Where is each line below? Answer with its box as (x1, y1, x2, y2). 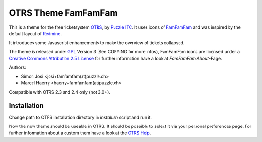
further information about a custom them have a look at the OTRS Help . (9, 130, 151, 136)
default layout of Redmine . (9, 31, 62, 36)
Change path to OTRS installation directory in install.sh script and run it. (9, 114, 152, 120)
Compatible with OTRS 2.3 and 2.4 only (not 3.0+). (9, 89, 110, 95)
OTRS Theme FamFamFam (9, 7, 118, 18)
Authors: (9, 64, 26, 70)
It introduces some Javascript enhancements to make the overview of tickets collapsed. (9, 40, 185, 46)
